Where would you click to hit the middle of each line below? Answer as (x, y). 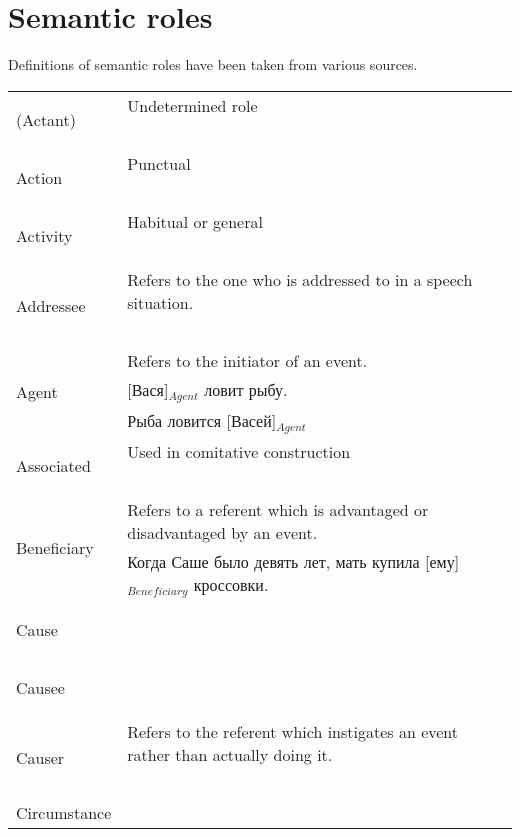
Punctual (159, 163)
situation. (160, 302)
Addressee (51, 305)
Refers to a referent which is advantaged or (278, 509)
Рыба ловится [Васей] (202, 420)
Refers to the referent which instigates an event (293, 731)
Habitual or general (195, 221)
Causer (40, 757)
